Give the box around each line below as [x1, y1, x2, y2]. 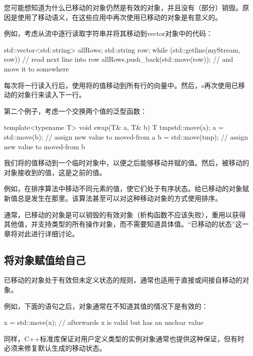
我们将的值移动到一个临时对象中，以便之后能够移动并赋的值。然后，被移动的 [4, 158, 249, 168]
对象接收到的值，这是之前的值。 [4, 167, 106, 177]
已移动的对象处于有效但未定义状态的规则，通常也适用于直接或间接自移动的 [4, 275, 242, 285]
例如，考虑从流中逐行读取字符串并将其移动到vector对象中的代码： [4, 28, 213, 38]
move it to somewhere [4, 63, 69, 73]
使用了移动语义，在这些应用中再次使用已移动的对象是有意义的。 [17, 12, 222, 22]
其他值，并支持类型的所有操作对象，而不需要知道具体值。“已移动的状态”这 [4, 219, 242, 229]
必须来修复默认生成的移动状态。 [4, 343, 106, 353]
